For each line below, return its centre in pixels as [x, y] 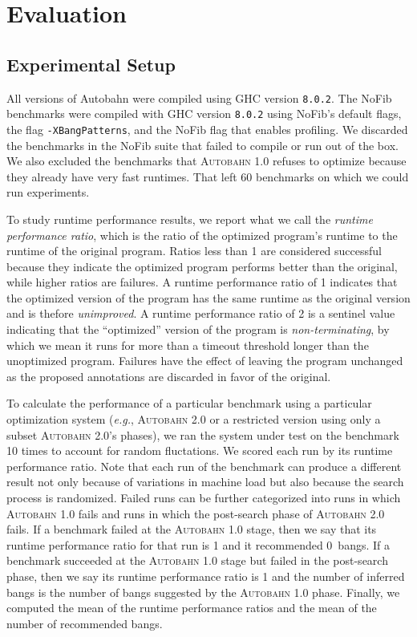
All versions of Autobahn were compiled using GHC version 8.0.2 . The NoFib [199, 97]
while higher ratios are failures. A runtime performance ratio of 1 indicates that [202, 282]
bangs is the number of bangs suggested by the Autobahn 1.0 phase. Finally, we [203, 592]
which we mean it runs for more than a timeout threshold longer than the [188, 345]
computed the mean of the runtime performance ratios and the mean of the [192, 608]
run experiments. [48, 192]
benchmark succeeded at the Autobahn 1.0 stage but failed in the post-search [197, 560]
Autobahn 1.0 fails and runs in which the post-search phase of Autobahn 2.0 [196, 513]
